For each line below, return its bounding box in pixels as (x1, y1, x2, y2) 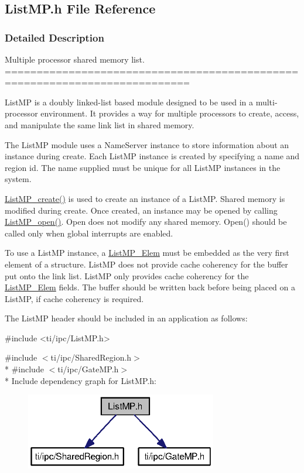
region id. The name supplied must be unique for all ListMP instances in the (5, 161, 281, 173)
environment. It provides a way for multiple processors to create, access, (40, 107, 299, 119)
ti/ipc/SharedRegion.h (50, 351, 132, 364)
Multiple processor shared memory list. (5, 53, 145, 65)
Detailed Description (5, 30, 104, 44)
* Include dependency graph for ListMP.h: (5, 374, 156, 386)
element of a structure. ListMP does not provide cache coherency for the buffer (5, 258, 288, 270)
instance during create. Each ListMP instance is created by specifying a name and (5, 150, 300, 162)
